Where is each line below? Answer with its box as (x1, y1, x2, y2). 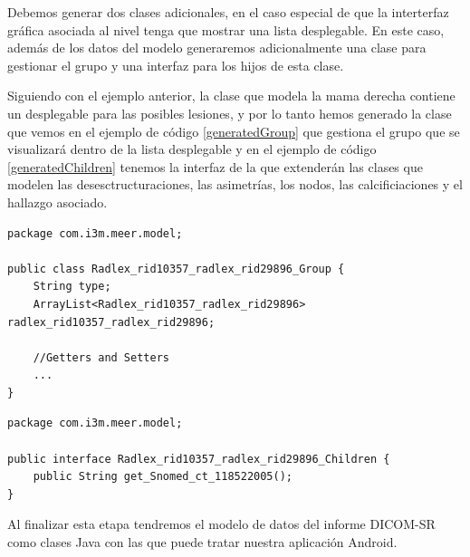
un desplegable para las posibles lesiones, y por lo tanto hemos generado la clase (7, 103, 452, 122)
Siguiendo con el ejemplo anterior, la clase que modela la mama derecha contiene (7, 86, 456, 105)
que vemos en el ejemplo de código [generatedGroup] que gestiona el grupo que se (7, 121, 460, 140)
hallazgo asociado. (7, 192, 108, 211)
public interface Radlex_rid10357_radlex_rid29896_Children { (7, 452, 390, 466)
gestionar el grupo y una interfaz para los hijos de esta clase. (7, 55, 344, 74)
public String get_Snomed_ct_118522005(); (33, 470, 293, 484)
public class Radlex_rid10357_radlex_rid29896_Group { (7, 262, 345, 275)
